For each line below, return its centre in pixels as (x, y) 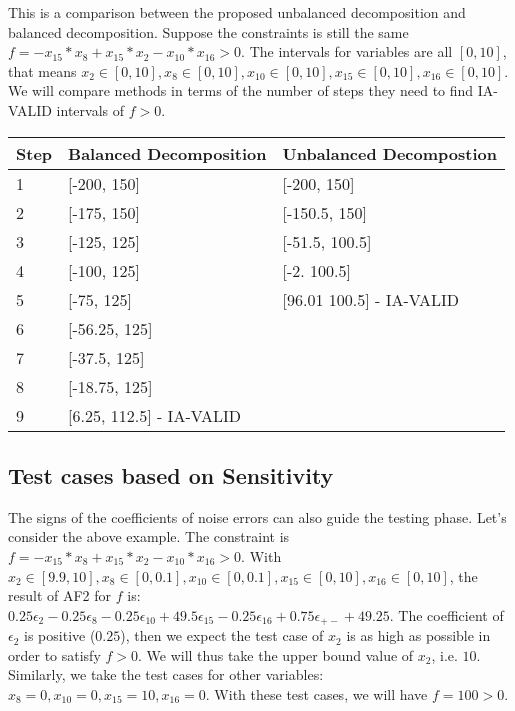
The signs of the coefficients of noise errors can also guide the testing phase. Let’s (257, 516)
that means (42, 70)
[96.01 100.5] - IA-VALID (370, 299)
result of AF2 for (60, 595)
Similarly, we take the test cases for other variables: (166, 674)
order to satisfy (54, 654)
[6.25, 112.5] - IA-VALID (154, 415)
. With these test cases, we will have (316, 693)
